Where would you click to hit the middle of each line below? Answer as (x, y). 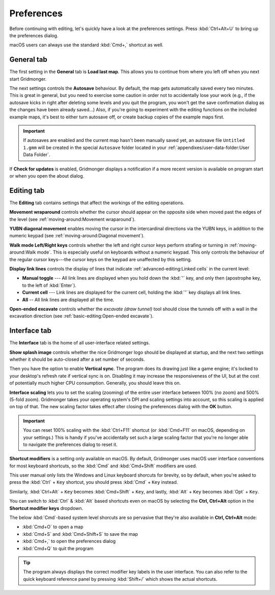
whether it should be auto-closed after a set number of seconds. (77, 359)
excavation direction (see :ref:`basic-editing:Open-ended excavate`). (81, 316)
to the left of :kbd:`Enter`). (49, 285)
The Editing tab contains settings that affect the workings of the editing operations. (97, 203)
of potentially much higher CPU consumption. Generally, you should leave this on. (95, 383)
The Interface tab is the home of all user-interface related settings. (80, 343)
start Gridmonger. (28, 79)
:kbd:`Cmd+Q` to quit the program (58, 548)
